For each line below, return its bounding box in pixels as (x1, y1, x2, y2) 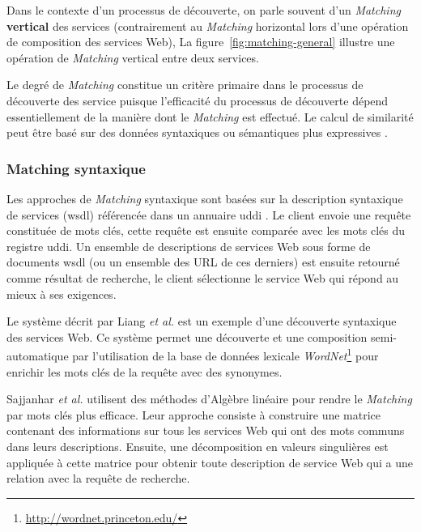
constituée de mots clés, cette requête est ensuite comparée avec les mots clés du (6, 222, 406, 239)
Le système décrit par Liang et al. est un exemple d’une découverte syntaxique (6, 313, 397, 330)
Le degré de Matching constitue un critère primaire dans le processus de (6, 76, 364, 93)
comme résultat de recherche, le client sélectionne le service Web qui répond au (6, 269, 399, 286)
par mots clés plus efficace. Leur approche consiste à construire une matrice (6, 406, 381, 423)
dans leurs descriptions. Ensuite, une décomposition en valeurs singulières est (6, 437, 389, 454)
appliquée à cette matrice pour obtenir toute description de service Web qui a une (6, 453, 414, 470)
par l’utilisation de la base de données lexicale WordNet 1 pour (72, 345, 379, 364)
